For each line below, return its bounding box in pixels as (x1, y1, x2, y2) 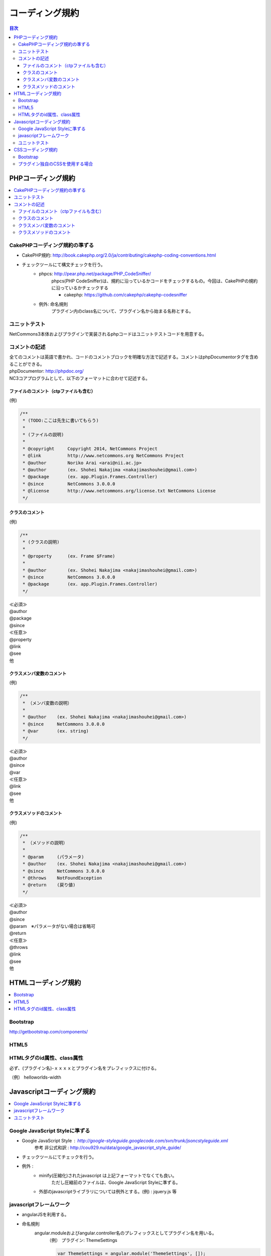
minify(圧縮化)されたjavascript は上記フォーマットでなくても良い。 (39, 1172, 177, 1178)
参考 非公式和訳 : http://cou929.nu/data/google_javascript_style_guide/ (34, 1144, 182, 1150)
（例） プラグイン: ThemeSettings (47, 1237, 117, 1243)
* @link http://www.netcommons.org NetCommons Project (23, 453, 184, 459)
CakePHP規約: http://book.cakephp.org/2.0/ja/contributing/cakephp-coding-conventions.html (22, 252, 216, 258)
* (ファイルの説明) (23, 432, 64, 438)
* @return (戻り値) (23, 882, 76, 888)
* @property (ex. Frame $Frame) (23, 553, 115, 559)
